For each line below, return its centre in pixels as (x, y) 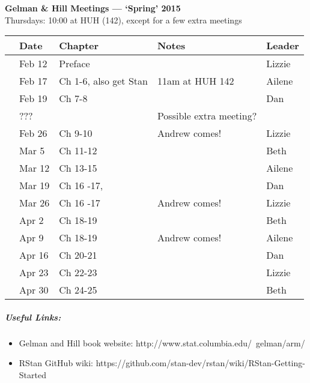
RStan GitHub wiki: (56, 363)
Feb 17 (33, 81)
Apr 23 (34, 273)
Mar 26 (35, 203)
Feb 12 (33, 64)
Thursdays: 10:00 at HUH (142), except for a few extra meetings (123, 20)
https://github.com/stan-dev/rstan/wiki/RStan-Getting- (200, 363)
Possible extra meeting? (207, 116)
